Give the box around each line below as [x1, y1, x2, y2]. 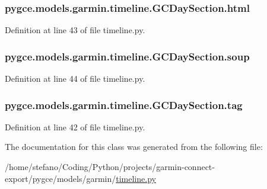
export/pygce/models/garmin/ [5, 172, 116, 184]
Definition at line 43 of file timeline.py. [5, 24, 145, 36]
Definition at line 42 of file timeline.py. [5, 120, 145, 133]
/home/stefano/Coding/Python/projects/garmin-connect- [5, 161, 215, 173]
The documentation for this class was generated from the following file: [5, 140, 263, 153]
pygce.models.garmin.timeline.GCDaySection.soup [5, 49, 250, 63]
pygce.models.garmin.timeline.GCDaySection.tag [5, 97, 243, 112]
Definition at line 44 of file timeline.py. [5, 72, 145, 85]
